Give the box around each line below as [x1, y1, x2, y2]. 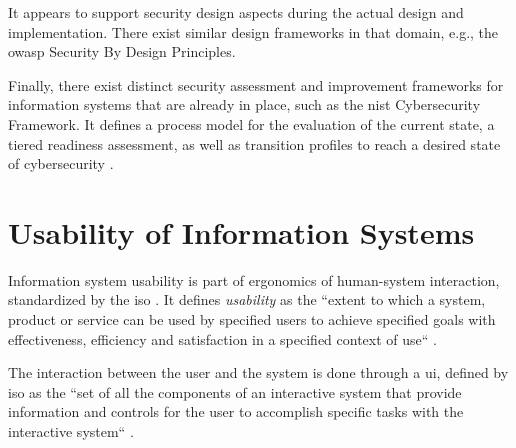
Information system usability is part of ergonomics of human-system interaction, [8, 269, 500, 290]
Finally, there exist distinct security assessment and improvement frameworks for [8, 74, 504, 95]
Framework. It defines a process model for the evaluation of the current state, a [8, 113, 495, 134]
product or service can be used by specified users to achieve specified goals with [8, 309, 496, 330]
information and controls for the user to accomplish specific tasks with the [8, 401, 464, 422]
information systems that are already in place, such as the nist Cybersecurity [8, 94, 481, 115]
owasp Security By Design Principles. [8, 41, 236, 62]
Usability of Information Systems [8, 211, 475, 252]
